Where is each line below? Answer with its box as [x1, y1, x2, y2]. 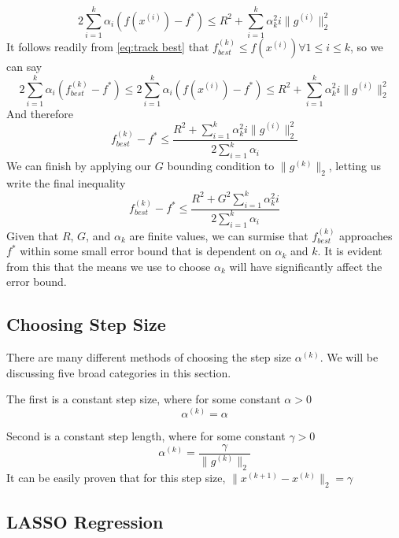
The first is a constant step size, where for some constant [6, 391, 281, 407]
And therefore [6, 105, 73, 121]
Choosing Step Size [6, 312, 166, 336]
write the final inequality [6, 174, 126, 191]
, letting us [328, 157, 381, 173]
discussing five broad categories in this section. [6, 364, 231, 380]
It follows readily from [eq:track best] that [6, 39, 209, 55]
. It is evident [317, 243, 382, 259]
